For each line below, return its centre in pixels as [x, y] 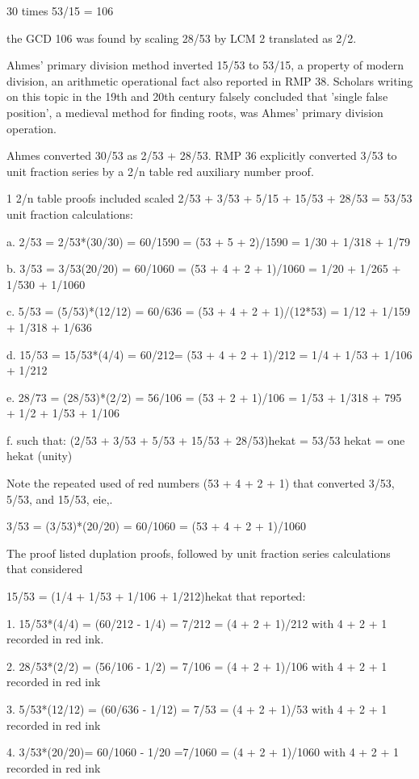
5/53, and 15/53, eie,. [60, 498]
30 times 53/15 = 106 [60, 10]
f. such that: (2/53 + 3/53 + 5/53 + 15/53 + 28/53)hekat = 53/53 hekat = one [206, 440]
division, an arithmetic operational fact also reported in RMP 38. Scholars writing [210, 80]
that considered [45, 569]
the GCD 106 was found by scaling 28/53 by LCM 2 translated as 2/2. [182, 38]
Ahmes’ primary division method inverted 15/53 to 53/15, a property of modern [205, 65]
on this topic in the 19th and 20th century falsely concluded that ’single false [197, 96]
